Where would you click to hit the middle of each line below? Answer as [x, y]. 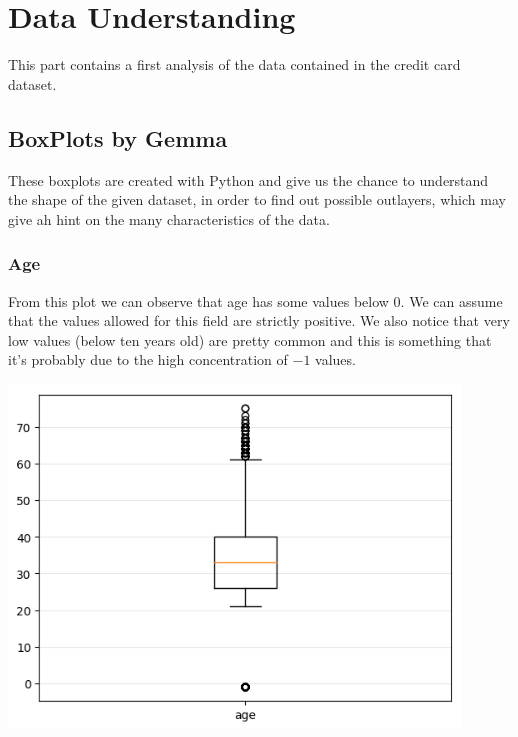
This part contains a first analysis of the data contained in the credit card [234, 64]
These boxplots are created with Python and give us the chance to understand [248, 179]
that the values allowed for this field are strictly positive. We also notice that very [259, 320]
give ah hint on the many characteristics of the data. [169, 218]
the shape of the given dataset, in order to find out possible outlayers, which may [257, 199]
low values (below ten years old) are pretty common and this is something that [250, 339]
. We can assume [451, 300]
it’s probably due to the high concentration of [148, 359]
